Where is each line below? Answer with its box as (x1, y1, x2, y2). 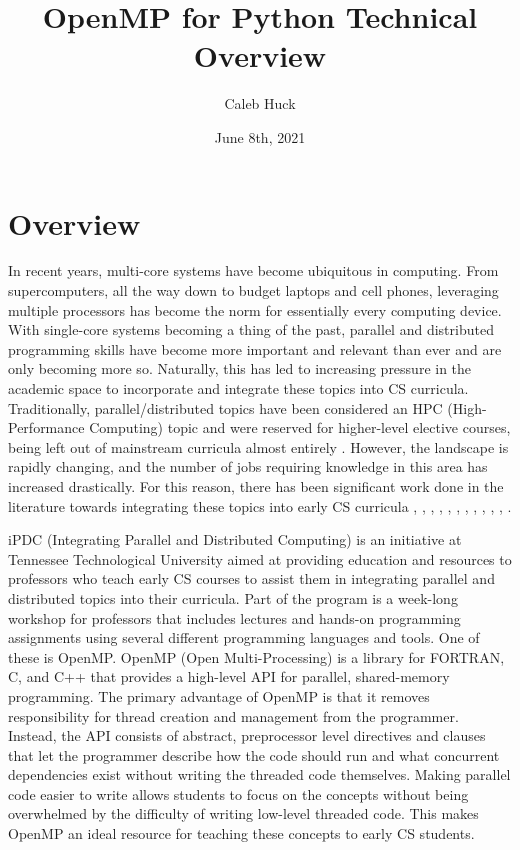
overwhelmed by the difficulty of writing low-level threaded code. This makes (8, 803, 479, 824)
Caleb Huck (224, 93, 296, 114)
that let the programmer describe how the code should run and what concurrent (8, 744, 500, 765)
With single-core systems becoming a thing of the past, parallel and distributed (8, 319, 494, 340)
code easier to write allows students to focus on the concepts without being (8, 783, 469, 804)
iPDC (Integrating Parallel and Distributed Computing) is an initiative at (8, 529, 462, 550)
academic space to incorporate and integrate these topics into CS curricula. (8, 378, 469, 398)
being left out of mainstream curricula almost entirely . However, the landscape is (8, 436, 509, 457)
